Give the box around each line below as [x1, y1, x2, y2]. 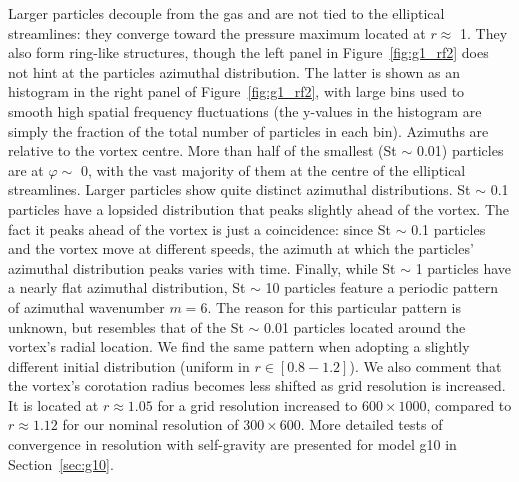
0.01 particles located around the [264, 316, 466, 337]
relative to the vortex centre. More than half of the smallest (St [8, 140, 397, 161]
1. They [459, 22, 508, 43]
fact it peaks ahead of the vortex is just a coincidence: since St [8, 218, 391, 239]
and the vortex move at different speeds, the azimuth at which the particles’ [8, 238, 474, 259]
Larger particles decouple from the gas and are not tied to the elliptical [8, 3, 445, 23]
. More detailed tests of [300, 414, 443, 435]
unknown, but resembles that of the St [8, 316, 244, 337]
